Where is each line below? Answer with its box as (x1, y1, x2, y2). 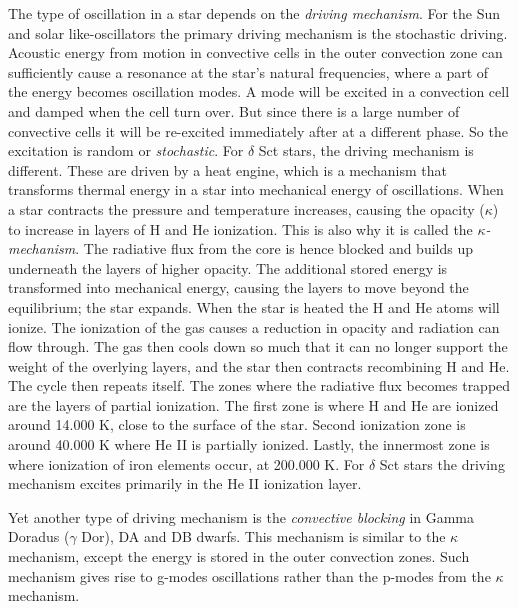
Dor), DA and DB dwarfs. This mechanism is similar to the (81, 526, 446, 547)
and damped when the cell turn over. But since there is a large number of (8, 100, 460, 121)
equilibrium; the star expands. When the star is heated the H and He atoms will (8, 296, 500, 317)
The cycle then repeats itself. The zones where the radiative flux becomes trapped (8, 375, 511, 396)
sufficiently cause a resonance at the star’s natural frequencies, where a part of (8, 61, 489, 82)
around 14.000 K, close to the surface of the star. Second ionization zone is (8, 414, 466, 435)
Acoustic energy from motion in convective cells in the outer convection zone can (8, 42, 503, 63)
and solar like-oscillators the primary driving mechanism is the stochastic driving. (8, 22, 508, 43)
